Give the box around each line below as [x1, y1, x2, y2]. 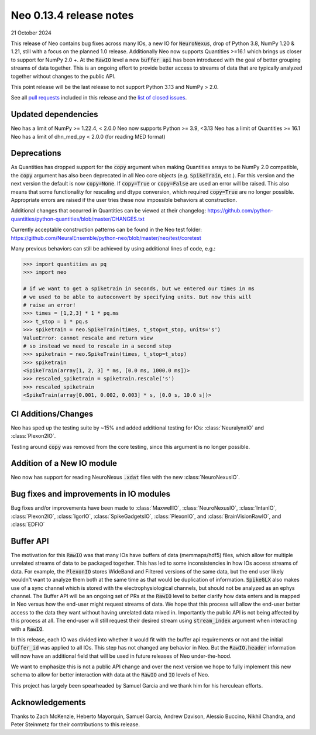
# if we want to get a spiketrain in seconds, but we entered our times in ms [23, 286, 255, 292]
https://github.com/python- [207, 207, 273, 214]
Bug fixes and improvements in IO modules [11, 489, 171, 499]
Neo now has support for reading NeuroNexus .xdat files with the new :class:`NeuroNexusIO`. [11, 474, 240, 481]
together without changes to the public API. [11, 73, 116, 80]
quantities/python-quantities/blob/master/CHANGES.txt [11, 215, 145, 222]
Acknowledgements [11, 697, 86, 707]
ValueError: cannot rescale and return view [23, 334, 153, 341]
